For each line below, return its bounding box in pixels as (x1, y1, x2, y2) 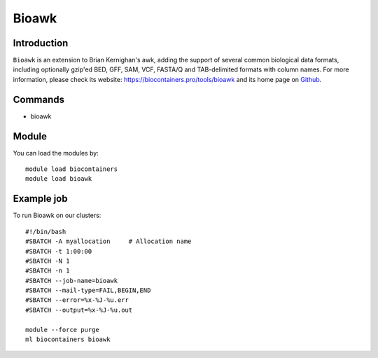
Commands (13, 93, 65, 105)
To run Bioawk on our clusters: (13, 211, 101, 220)
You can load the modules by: (13, 149, 99, 157)
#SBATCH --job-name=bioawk (25, 277, 118, 284)
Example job (13, 193, 68, 205)
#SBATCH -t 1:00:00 (25, 247, 92, 255)
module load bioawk (25, 175, 92, 183)
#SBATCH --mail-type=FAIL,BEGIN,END (25, 287, 151, 294)
